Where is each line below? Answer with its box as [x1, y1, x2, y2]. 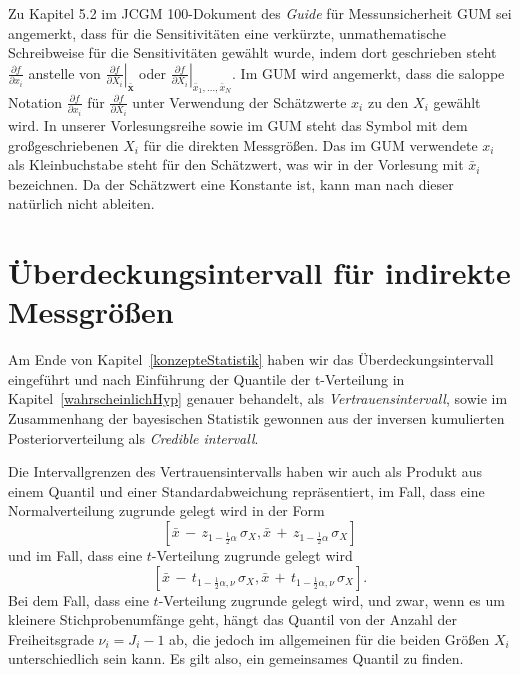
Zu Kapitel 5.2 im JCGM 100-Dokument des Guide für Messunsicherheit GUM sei [8, 3, 512, 23]
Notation [8, 91, 63, 112]
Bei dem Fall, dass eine [8, 589, 149, 610]
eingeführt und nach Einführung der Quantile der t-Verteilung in [8, 368, 405, 389]
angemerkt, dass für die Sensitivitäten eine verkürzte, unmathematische [8, 22, 446, 43]
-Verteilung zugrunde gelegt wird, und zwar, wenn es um [158, 589, 505, 610]
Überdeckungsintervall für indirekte [8, 252, 511, 293]
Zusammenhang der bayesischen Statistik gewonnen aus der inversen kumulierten [8, 408, 505, 428]
